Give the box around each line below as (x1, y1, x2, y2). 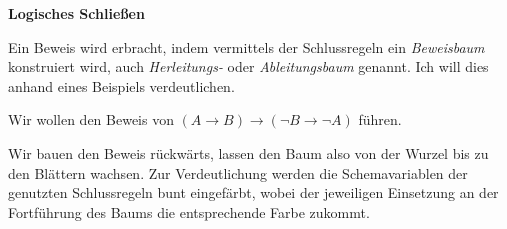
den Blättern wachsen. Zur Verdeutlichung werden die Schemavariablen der (8, 162, 468, 183)
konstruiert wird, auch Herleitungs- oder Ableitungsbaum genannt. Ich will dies (8, 56, 489, 77)
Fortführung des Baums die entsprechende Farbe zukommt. (8, 201, 370, 222)
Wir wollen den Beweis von (8, 109, 174, 130)
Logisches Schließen (8, 3, 145, 23)
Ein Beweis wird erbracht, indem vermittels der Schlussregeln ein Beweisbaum (8, 36, 485, 57)
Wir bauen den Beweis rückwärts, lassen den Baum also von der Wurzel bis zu (8, 142, 489, 163)
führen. (358, 109, 402, 130)
